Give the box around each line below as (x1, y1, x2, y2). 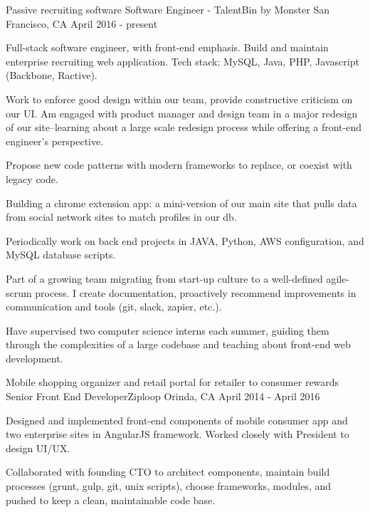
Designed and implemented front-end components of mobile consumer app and (6, 412, 348, 427)
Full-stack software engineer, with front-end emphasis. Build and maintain (6, 40, 329, 55)
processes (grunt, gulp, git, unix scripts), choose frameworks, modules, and (6, 479, 331, 493)
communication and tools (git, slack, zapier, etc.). (6, 299, 222, 314)
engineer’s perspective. (6, 133, 104, 148)
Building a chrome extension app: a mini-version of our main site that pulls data (6, 195, 357, 210)
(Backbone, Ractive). (6, 68, 97, 83)
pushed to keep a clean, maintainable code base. (6, 492, 216, 507)
